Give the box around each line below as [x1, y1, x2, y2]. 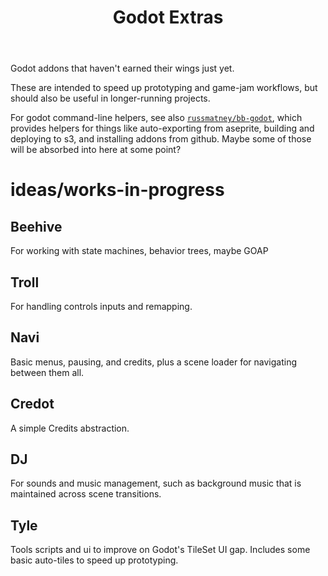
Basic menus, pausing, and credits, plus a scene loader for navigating [10, 356, 297, 368]
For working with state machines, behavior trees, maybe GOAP [10, 245, 269, 257]
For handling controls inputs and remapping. [10, 301, 193, 312]
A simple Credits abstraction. [10, 422, 130, 434]
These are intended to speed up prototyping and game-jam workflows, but [10, 82, 318, 94]
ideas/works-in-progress [10, 179, 225, 201]
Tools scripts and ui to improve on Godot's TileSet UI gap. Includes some [10, 544, 311, 556]
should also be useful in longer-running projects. [10, 92, 211, 105]
